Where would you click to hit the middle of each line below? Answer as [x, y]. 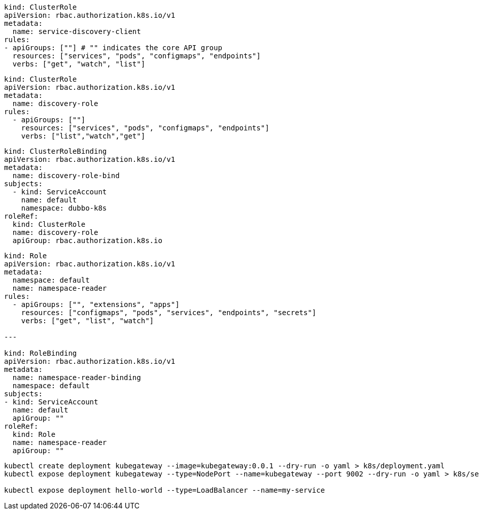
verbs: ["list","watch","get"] [83, 136]
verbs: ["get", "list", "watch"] [88, 321]
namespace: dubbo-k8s [64, 208]
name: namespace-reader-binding [77, 378]
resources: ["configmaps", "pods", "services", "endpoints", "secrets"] [169, 313]
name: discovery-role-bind [66, 176]
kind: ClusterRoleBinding [56, 151]
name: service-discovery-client [77, 31]
